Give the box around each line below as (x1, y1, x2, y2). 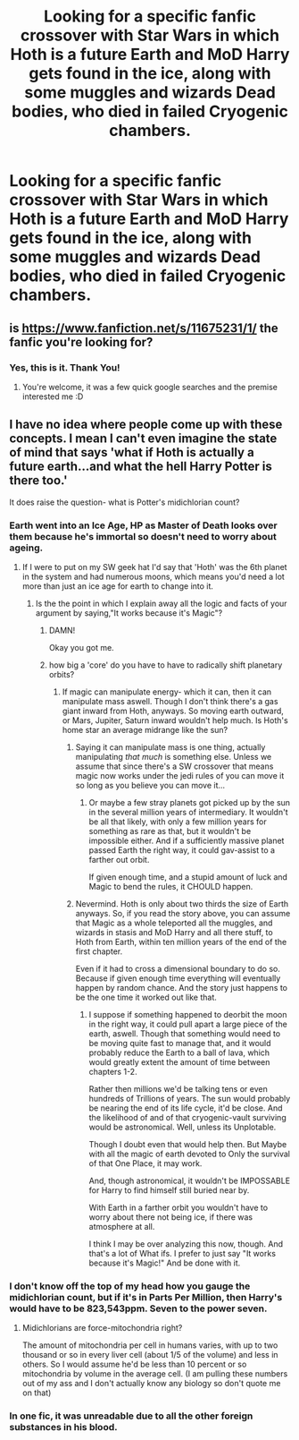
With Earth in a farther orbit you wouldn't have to (88, 1202, 269, 1213)
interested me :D (21, 391, 84, 402)
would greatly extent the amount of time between (88, 1056, 270, 1067)
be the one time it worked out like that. (75, 992, 217, 1002)
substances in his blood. (9, 1421, 118, 1434)
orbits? (48, 669, 75, 679)
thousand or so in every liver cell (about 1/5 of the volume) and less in (21, 1350, 278, 1360)
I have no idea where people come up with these (9, 417, 283, 432)
